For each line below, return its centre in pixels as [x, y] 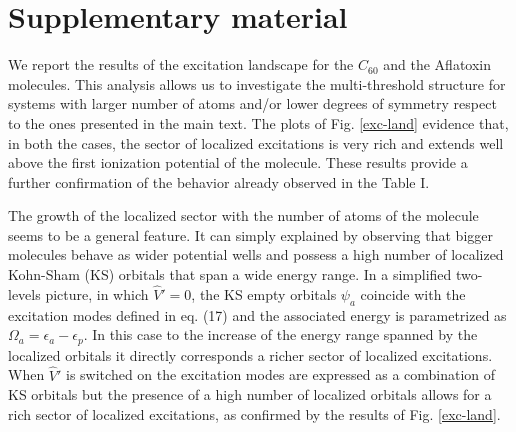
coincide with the [413, 293]
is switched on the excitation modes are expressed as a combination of [281, 374]
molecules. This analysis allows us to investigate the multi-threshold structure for [257, 83]
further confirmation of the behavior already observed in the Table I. [219, 181]
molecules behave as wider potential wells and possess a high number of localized [256, 254]
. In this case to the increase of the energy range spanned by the [280, 334]
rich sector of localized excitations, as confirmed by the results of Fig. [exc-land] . [254, 413]
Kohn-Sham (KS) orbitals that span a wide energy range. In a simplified [230, 274]
